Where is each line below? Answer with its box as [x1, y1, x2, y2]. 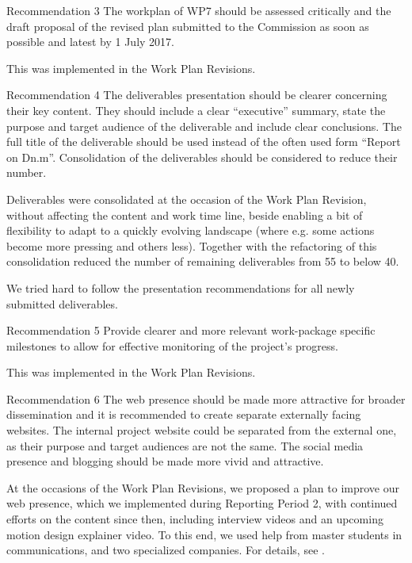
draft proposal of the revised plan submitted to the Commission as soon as [6, 17, 369, 34]
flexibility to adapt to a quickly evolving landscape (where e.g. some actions [6, 222, 375, 239]
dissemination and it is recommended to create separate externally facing [6, 406, 361, 423]
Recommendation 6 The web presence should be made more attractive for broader [6, 390, 406, 407]
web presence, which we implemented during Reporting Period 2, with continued [6, 495, 398, 511]
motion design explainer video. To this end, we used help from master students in [6, 526, 402, 542]
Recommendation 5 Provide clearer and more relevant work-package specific [6, 322, 376, 339]
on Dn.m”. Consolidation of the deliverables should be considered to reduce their [6, 148, 398, 165]
